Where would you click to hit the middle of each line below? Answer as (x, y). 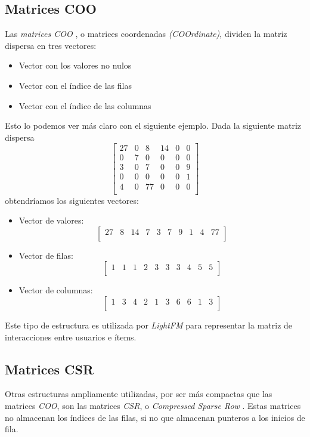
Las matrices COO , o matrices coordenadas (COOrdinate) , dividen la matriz (146, 34)
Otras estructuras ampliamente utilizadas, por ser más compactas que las (139, 394)
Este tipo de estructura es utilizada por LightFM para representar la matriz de (149, 325)
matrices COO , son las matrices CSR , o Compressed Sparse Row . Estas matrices (153, 405)
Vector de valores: (51, 220)
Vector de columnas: (56, 290)
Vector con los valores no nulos (75, 65)
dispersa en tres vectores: (51, 45)
